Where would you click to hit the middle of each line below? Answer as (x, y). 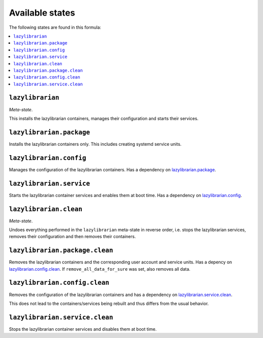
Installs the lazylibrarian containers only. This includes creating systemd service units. (95, 144)
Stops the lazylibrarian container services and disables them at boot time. (83, 329)
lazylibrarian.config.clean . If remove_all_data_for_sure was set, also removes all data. (100, 269)
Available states (42, 13)
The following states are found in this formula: (55, 27)
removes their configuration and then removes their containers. (72, 237)
